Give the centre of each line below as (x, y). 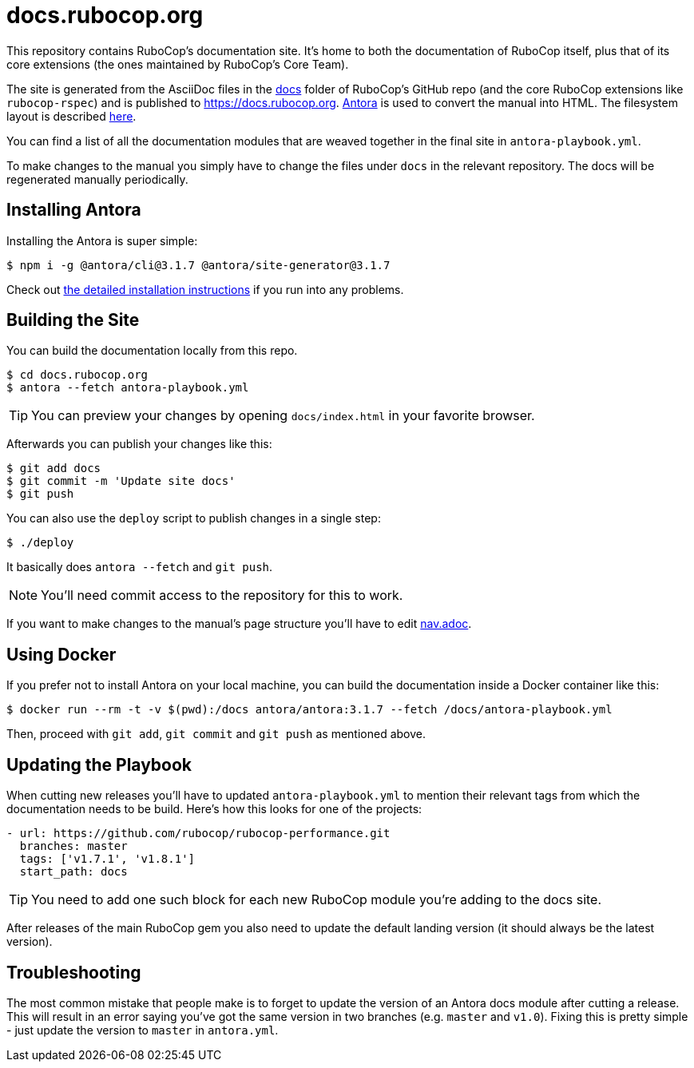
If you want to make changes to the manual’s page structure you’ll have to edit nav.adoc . (239, 624)
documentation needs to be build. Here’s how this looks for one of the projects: (214, 809)
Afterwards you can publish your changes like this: (139, 444)
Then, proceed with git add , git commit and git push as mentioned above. (216, 734)
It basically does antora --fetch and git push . (140, 567)
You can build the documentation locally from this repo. (152, 351)
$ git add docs (54, 468)
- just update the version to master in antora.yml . (143, 1030)
